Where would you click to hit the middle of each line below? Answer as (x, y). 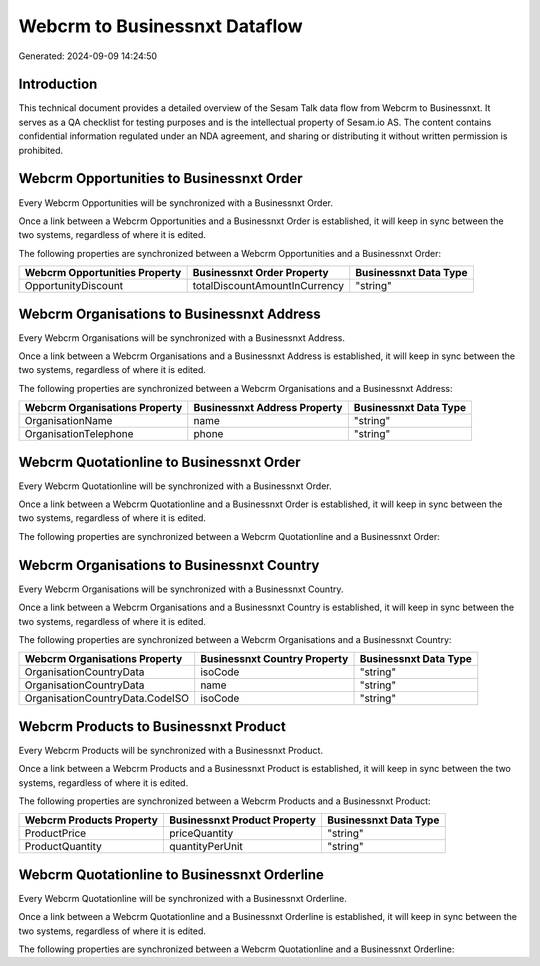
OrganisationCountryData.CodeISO (107, 698)
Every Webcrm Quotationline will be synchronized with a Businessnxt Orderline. (182, 898)
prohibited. (41, 150)
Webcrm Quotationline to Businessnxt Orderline (171, 874)
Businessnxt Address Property (268, 408)
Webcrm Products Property (91, 820)
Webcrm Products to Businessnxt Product (152, 726)
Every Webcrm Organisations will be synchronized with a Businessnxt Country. (181, 589)
